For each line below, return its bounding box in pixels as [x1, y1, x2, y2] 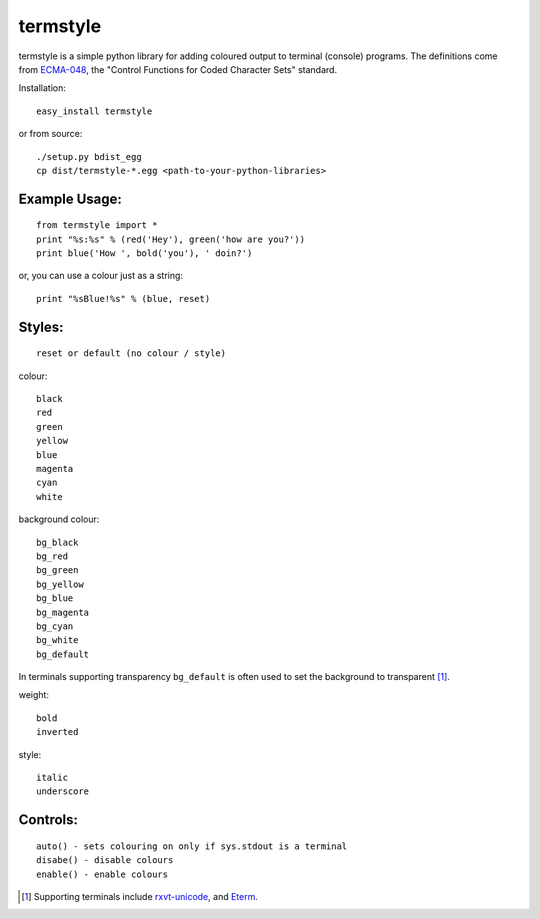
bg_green [36, 565, 79, 576]
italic [36, 772, 69, 784]
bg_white [36, 635, 79, 646]
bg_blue [36, 593, 74, 604]
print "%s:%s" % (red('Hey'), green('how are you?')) [36, 233, 305, 245]
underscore [36, 786, 90, 797]
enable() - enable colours [36, 868, 169, 880]
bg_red [36, 550, 69, 562]
